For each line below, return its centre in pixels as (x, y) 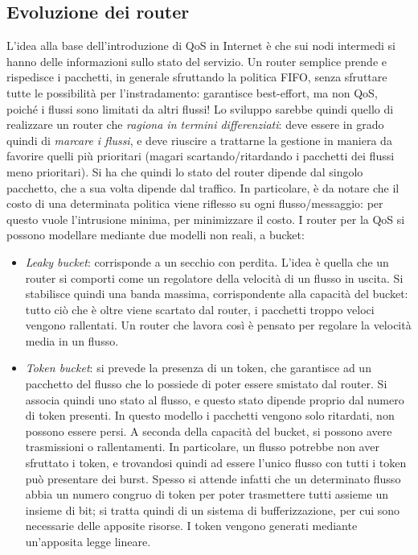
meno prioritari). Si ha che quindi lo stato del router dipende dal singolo (185, 171)
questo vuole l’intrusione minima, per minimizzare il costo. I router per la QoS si (206, 219)
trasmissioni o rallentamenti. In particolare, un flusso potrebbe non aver (202, 447)
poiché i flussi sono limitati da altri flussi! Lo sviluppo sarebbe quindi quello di (200, 108)
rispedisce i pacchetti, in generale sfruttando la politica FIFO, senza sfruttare (197, 77)
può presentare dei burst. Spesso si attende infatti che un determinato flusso (213, 478)
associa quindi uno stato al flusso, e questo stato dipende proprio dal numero (215, 399)
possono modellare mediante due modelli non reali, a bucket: (156, 235)
